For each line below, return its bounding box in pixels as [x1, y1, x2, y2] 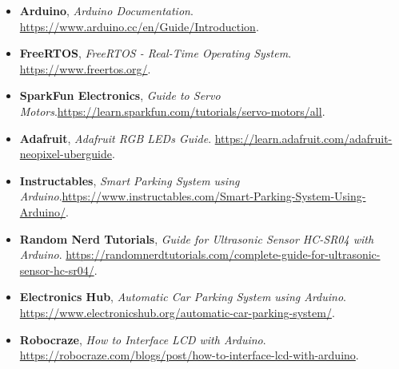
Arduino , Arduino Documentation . [19, 2, 194, 18]
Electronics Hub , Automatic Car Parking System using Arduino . [19, 288, 346, 305]
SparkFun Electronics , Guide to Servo [19, 87, 221, 104]
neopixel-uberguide [19, 145, 112, 162]
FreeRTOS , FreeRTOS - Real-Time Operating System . [19, 45, 292, 61]
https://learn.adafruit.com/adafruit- [214, 129, 393, 146]
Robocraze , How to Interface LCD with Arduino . [19, 331, 266, 347]
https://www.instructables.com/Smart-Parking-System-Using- [62, 188, 366, 204]
